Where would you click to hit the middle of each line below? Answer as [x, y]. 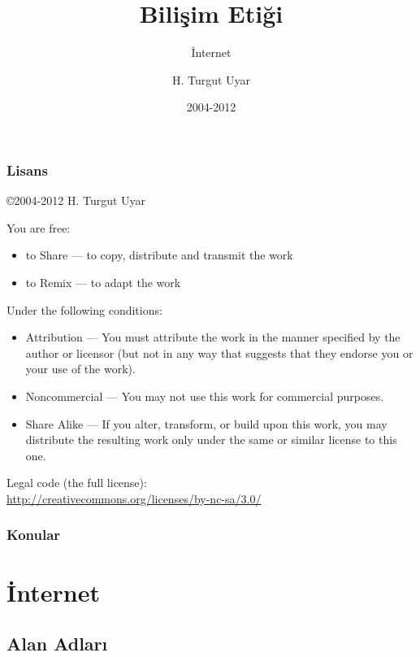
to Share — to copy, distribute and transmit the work [159, 255]
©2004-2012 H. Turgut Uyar [76, 200]
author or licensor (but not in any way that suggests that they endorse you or [219, 352]
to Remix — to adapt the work [103, 282]
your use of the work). [80, 369]
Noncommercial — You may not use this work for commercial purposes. [205, 396]
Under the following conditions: [84, 309]
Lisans [27, 170]
